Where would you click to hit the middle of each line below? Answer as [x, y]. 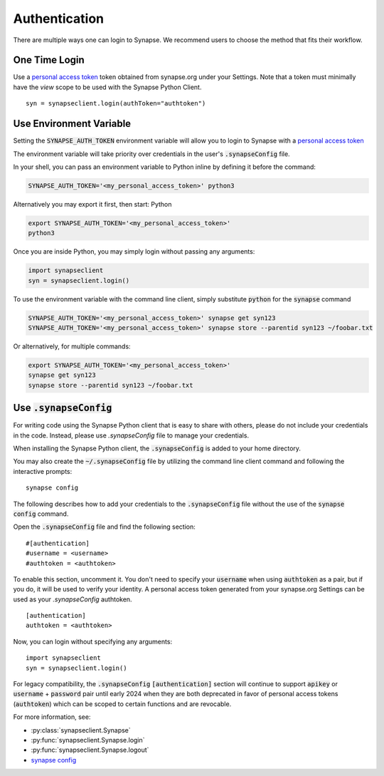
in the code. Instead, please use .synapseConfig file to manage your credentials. [131, 435]
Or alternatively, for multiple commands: [72, 346]
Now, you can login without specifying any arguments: [93, 641]
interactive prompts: [43, 471]
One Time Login [49, 60]
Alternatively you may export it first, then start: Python [92, 204]
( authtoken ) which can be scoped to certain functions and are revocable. [122, 704]
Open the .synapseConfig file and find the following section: [104, 527]
